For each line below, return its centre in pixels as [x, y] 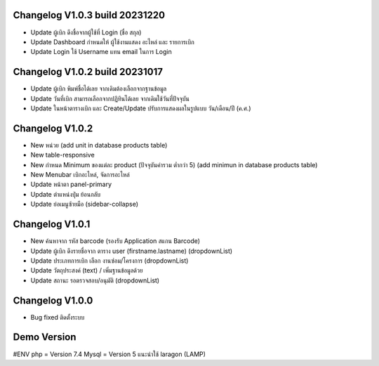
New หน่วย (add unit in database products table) [99, 145]
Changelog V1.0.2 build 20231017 [88, 72]
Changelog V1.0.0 [53, 300]
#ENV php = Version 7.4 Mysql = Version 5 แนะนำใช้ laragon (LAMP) [109, 354]
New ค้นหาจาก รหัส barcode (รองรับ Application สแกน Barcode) [115, 241]
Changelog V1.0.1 [52, 224]
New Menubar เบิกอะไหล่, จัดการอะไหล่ [80, 175]
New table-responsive [62, 155]
